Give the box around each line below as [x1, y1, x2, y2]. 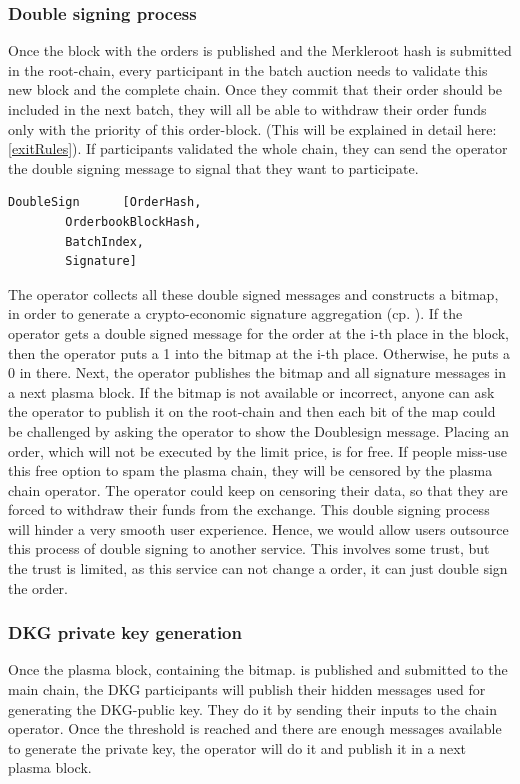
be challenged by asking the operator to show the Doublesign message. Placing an [8, 420, 509, 441]
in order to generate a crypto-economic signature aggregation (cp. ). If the [8, 303, 463, 324]
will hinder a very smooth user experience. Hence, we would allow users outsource [8, 518, 509, 539]
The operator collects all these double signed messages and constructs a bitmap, [8, 283, 499, 304]
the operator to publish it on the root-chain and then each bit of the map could [8, 401, 496, 422]
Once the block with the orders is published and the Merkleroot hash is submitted [8, 40, 512, 61]
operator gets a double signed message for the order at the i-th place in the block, [8, 322, 509, 343]
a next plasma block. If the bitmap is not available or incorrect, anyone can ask [8, 381, 495, 402]
